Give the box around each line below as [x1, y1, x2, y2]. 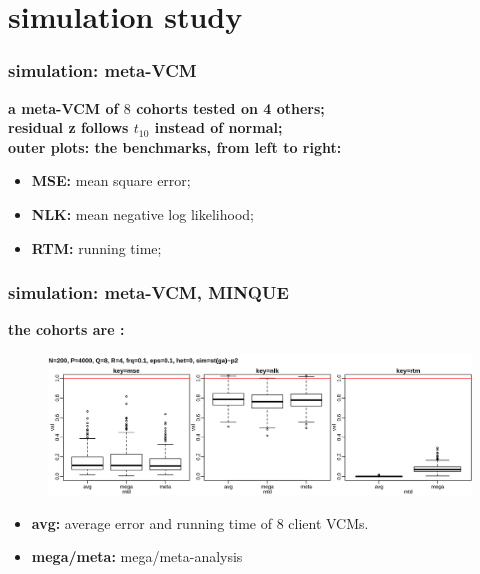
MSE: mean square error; [31, 170, 191, 191]
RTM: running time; [31, 237, 162, 258]
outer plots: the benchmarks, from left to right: [8, 136, 342, 157]
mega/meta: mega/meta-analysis [31, 546, 243, 567]
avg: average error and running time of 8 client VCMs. [31, 512, 369, 533]
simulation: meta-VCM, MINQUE [8, 280, 289, 305]
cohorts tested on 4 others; [136, 97, 325, 118]
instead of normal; [154, 117, 283, 138]
